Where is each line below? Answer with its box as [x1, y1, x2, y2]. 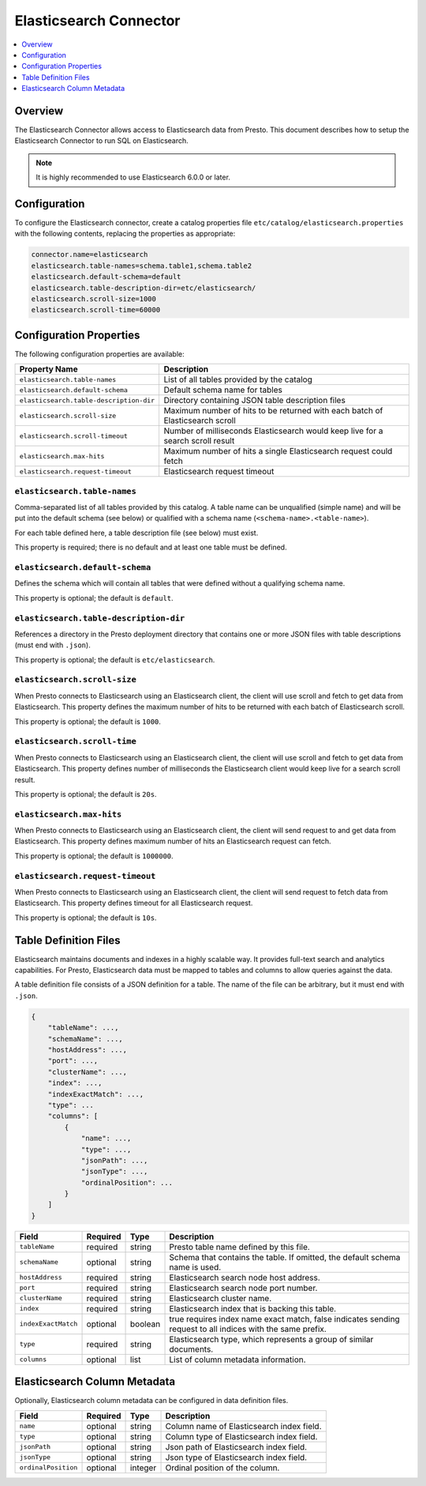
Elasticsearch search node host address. [169, 1272, 321, 1283]
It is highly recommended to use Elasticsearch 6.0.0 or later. [35, 172, 230, 182]
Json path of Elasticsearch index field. [165, 1441, 308, 1452]
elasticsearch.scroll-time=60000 [31, 305, 161, 315]
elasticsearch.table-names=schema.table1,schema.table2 [31, 261, 252, 270]
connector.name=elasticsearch [31, 250, 148, 259]
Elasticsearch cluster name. [169, 1292, 272, 1303]
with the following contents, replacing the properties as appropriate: [14, 229, 236, 239]
